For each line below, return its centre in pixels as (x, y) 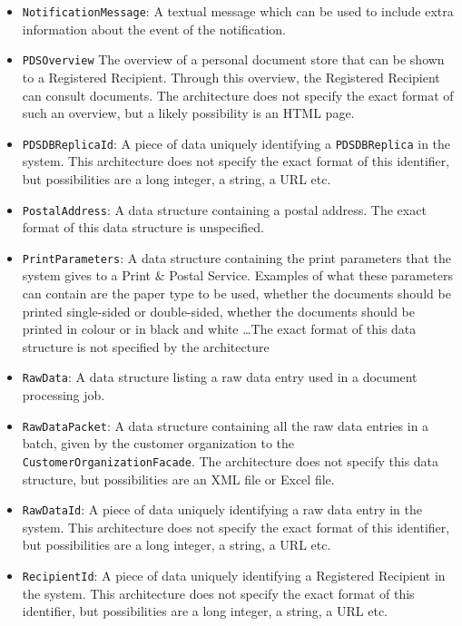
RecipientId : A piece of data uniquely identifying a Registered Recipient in (234, 575)
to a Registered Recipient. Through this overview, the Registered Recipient (231, 77)
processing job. (64, 395)
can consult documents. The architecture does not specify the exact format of (238, 95)
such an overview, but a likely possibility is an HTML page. (188, 113)
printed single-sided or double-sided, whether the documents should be (218, 311)
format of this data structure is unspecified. (143, 227)
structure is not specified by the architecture (146, 346)
